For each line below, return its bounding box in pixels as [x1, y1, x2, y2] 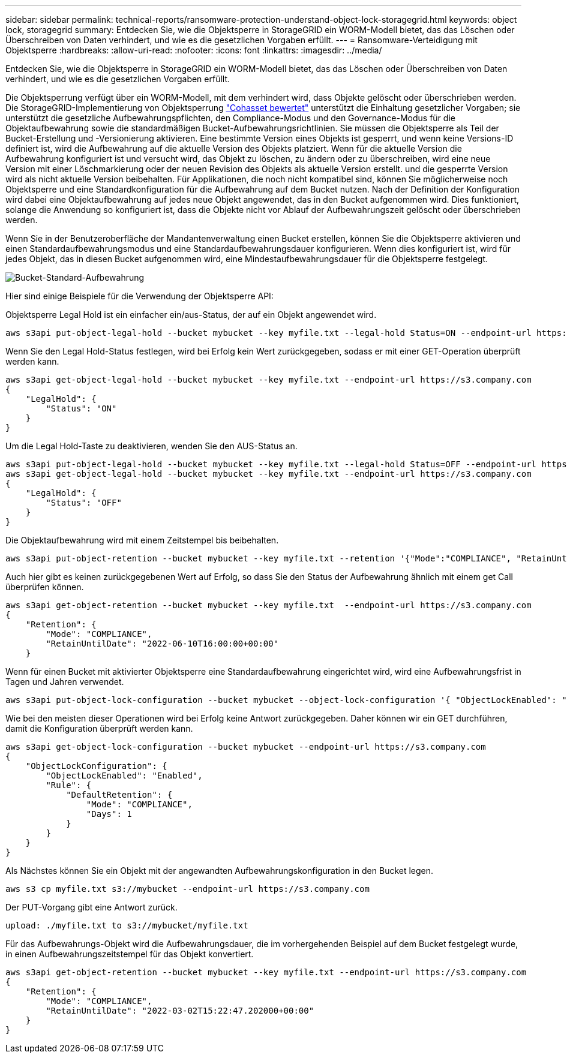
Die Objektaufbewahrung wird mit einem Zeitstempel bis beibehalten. [5, 535, 279, 545]
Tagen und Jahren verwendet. [5, 677, 124, 687]
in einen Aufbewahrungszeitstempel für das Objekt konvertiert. [5, 949, 254, 959]
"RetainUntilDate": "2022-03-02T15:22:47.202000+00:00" [46, 1006, 314, 1015]
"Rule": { [46, 780, 92, 790]
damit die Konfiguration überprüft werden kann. [5, 723, 193, 734]
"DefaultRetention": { [66, 790, 173, 799]
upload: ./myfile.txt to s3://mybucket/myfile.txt [5, 921, 248, 930]
